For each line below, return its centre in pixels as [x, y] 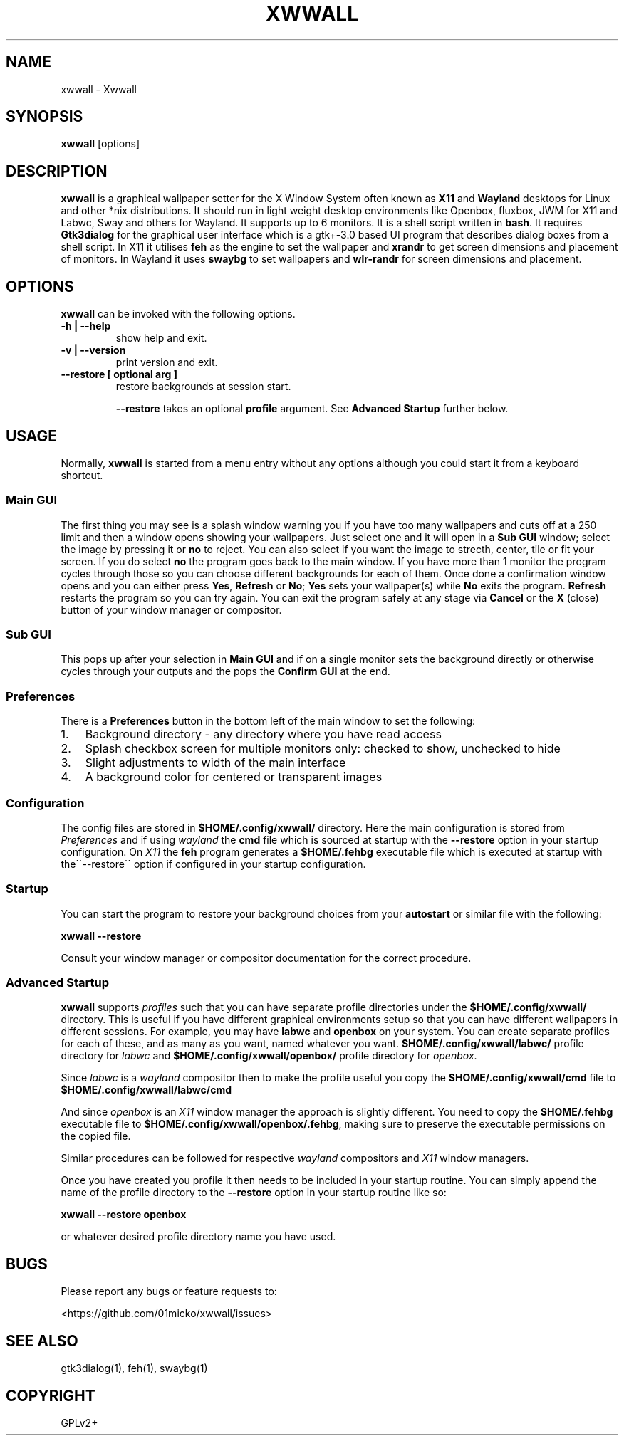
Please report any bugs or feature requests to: [169, 1291]
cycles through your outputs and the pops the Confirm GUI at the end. [225, 671]
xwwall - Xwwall [99, 89]
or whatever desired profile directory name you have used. [198, 1237]
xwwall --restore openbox [124, 1215]
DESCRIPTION [57, 171]
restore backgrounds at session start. [203, 387]
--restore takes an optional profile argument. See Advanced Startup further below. [312, 409]
